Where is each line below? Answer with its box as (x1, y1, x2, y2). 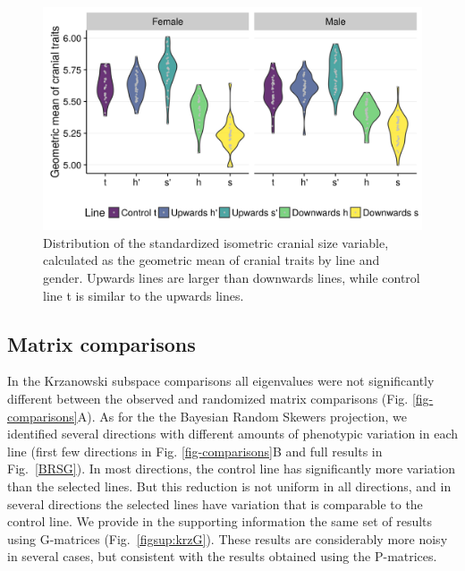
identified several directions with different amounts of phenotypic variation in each (7, 424, 459, 443)
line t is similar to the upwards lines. (43, 285, 244, 304)
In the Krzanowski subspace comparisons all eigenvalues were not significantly (7, 371, 435, 390)
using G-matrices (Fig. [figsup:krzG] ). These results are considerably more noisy (7, 529, 448, 548)
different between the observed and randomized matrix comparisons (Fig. (7, 389, 409, 408)
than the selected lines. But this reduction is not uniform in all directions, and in (7, 477, 452, 495)
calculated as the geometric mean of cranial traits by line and (43, 251, 380, 269)
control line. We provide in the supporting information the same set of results (7, 512, 433, 531)
